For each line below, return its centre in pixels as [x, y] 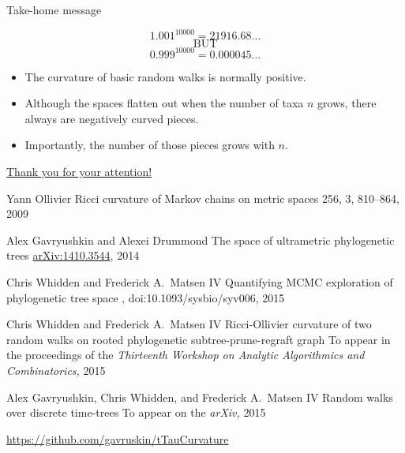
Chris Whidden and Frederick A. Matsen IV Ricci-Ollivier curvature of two [189, 324]
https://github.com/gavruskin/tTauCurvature [118, 438]
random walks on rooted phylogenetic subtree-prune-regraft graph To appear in [199, 339]
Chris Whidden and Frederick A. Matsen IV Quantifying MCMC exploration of [200, 281]
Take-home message [54, 9]
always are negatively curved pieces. [112, 118]
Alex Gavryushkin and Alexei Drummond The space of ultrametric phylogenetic [201, 240]
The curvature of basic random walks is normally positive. [165, 76]
